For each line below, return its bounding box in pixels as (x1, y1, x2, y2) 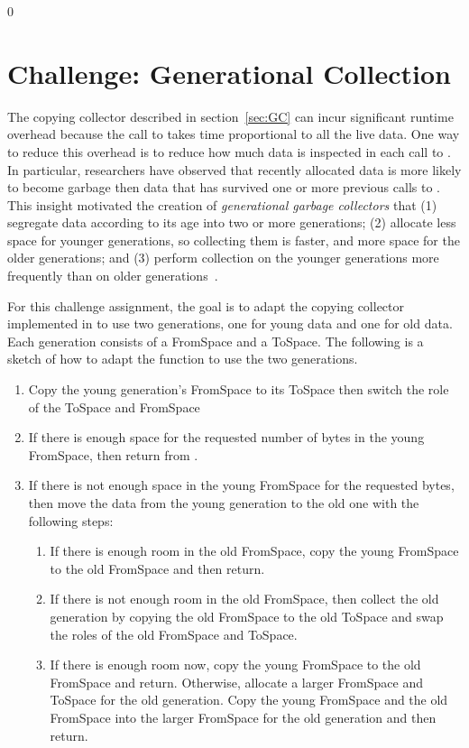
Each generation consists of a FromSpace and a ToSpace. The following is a (7, 331, 424, 350)
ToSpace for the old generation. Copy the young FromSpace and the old (50, 690, 448, 709)
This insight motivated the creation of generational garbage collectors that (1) (7, 195, 437, 214)
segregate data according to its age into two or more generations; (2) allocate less (7, 213, 456, 232)
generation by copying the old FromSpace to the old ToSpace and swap (50, 606, 444, 625)
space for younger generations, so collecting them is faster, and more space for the (7, 230, 460, 249)
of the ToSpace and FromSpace (28, 397, 200, 416)
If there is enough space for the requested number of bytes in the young (28, 428, 425, 447)
